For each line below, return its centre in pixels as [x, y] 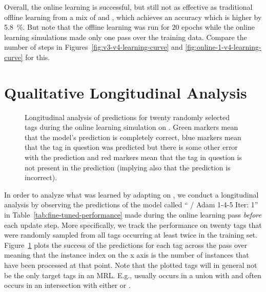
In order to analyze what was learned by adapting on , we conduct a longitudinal [131, 194]
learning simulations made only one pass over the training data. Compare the [126, 37]
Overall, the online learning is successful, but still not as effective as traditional [128, 7]
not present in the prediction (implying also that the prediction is [128, 167]
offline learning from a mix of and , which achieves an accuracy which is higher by [133, 17]
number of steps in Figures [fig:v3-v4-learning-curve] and [94, 47]
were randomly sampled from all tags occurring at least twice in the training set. [131, 235]
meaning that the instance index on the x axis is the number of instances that [127, 255]
